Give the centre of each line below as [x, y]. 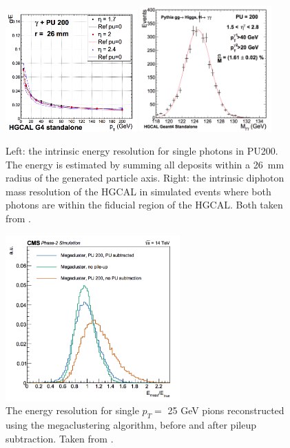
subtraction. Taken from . [60, 438]
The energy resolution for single [72, 410]
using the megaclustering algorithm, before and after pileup [131, 425]
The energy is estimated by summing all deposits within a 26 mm [145, 164]
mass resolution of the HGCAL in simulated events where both [138, 191]
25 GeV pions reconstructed [226, 410]
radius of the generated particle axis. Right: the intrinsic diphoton [145, 178]
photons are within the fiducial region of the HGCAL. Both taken [144, 205]
